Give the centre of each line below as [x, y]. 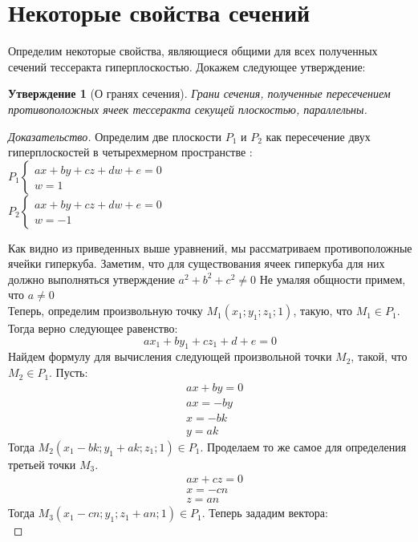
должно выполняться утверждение [91, 279]
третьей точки [42, 464]
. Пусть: [69, 372]
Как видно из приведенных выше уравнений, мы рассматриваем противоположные [210, 247]
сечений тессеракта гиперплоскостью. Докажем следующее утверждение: [187, 66]
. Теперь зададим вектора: [265, 513]
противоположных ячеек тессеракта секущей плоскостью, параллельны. [188, 109]
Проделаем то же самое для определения [307, 446]
